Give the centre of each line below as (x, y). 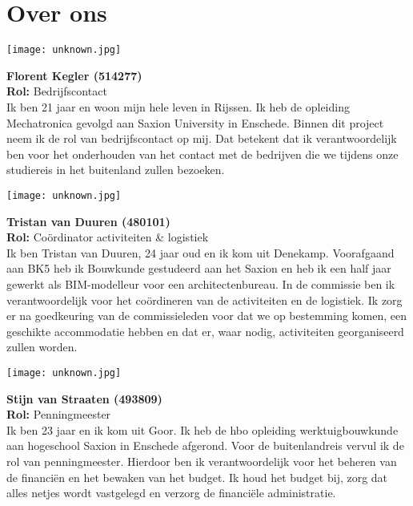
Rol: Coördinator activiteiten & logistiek (108, 237)
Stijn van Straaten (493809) (84, 398)
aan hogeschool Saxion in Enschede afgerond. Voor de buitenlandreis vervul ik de (205, 445)
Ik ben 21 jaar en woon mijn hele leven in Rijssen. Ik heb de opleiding (178, 106)
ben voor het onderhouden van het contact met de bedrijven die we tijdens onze (202, 154)
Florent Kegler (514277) (74, 75)
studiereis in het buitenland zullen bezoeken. (116, 170)
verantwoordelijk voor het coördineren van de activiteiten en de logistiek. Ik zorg (204, 300)
